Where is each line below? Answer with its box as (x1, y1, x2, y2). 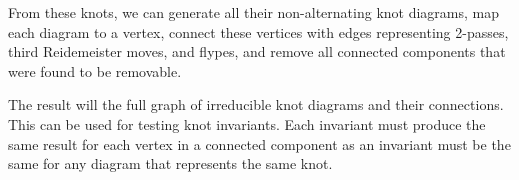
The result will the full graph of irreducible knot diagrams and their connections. (8, 94, 504, 115)
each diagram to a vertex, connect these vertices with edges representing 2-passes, (8, 21, 509, 42)
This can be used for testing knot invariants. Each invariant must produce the (8, 113, 486, 134)
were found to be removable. (8, 60, 182, 81)
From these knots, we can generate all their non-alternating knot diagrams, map (8, 2, 500, 22)
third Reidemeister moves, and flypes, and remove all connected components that (8, 41, 506, 62)
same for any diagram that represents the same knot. (8, 153, 333, 174)
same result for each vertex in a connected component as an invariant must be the (8, 133, 511, 154)
